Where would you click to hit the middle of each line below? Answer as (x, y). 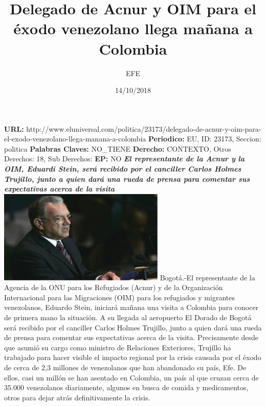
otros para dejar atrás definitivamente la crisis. (77, 397)
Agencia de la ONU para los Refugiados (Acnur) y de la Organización (114, 287)
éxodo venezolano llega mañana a (133, 28)
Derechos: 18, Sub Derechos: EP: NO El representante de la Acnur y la (125, 159)
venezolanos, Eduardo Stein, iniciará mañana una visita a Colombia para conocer (131, 307)
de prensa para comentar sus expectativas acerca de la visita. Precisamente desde (131, 337)
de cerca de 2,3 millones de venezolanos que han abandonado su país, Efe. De (125, 367)
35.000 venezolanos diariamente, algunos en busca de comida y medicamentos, (126, 387)
